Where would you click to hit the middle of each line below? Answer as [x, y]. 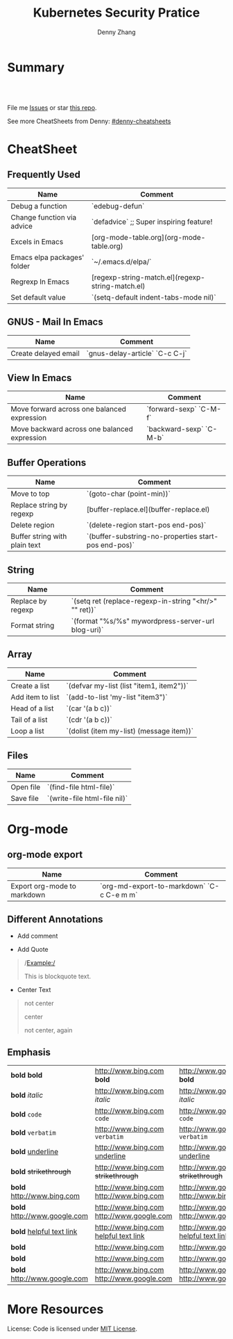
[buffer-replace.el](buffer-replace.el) [148, 510]
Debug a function [39, 206]
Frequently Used [44, 175]
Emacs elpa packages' [48, 257]
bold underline [35, 1152]
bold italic [27, 1095]
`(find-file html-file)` [81, 787]
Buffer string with [39, 537]
